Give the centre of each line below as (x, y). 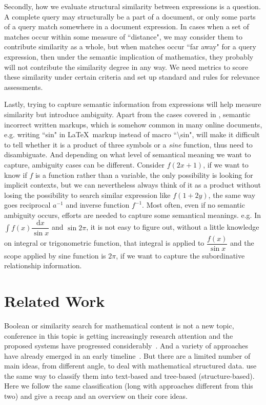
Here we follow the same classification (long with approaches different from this (129, 386)
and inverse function (98, 205)
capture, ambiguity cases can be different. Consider (84, 164)
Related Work (55, 300)
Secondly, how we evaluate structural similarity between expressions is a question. (132, 6)
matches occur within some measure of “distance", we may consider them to (123, 36)
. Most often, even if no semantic (193, 205)
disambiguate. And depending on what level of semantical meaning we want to (128, 154)
